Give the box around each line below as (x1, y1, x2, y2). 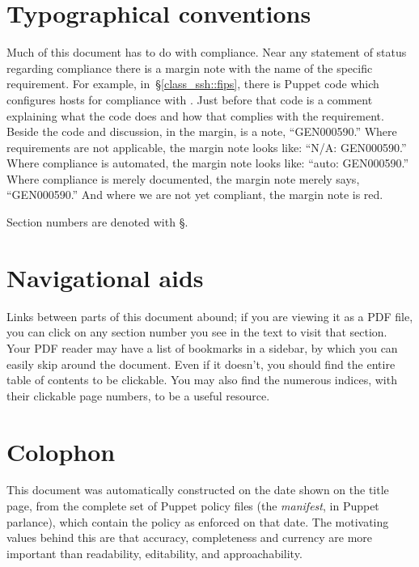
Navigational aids (6, 260, 204, 294)
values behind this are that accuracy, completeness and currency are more (6, 529, 373, 546)
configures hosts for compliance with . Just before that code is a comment (6, 91, 373, 108)
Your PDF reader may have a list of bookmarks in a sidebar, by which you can (6, 339, 398, 356)
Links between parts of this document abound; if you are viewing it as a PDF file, (6, 307, 413, 324)
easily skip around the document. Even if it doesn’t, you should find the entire (6, 355, 396, 372)
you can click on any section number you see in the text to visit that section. (6, 324, 387, 341)
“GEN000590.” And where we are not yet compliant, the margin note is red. (6, 186, 383, 203)
